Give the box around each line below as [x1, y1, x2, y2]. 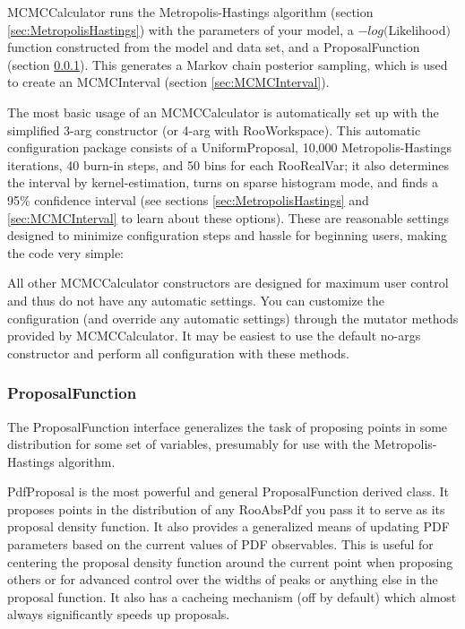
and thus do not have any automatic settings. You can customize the [7, 290, 385, 309]
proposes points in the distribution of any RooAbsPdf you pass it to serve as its [7, 499, 445, 518]
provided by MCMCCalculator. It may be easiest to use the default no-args [7, 326, 421, 345]
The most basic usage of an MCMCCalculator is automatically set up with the [7, 102, 439, 121]
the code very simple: [7, 243, 124, 262]
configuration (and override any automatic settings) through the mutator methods [7, 308, 459, 327]
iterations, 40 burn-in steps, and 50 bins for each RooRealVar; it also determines [7, 155, 449, 174]
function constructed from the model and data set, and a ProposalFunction [7, 38, 420, 56]
